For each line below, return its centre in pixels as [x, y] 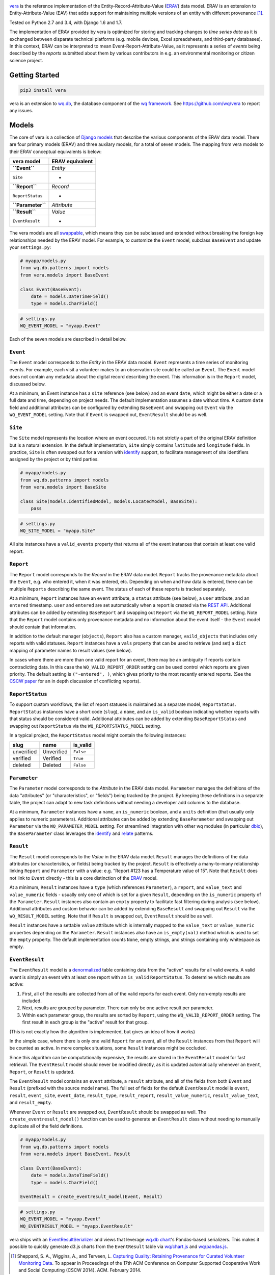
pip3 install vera [43, 90]
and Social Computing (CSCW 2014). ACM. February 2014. [80, 1270]
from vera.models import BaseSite [63, 487]
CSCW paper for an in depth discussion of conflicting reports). [75, 681]
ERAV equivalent [72, 162]
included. [32, 1001]
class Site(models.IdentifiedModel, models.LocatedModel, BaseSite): [109, 501]
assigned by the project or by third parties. [54, 460]
